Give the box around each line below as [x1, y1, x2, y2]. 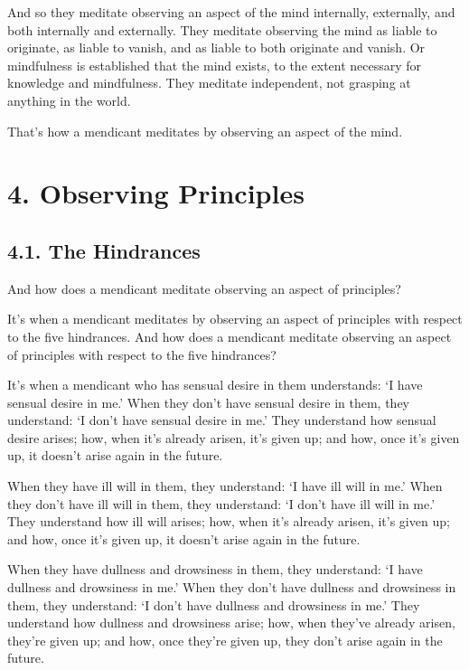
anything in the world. [7, 90, 131, 109]
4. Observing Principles [7, 175, 305, 212]
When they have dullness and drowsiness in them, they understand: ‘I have [7, 560, 423, 579]
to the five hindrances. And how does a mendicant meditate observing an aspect [7, 326, 452, 345]
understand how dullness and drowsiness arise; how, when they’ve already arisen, [7, 613, 455, 632]
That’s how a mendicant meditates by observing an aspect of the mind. [7, 121, 403, 140]
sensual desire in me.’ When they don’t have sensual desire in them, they [7, 392, 410, 411]
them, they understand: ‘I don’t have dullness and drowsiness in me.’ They [7, 595, 420, 614]
